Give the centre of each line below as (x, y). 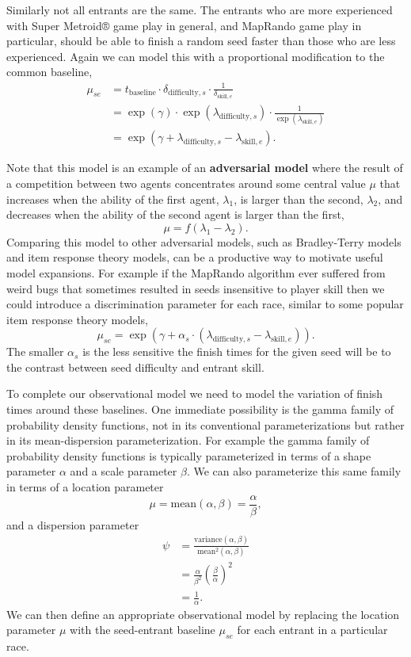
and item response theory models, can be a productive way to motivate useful (195, 257)
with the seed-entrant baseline (143, 630)
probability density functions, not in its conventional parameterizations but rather (205, 424)
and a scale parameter (124, 471)
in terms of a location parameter (85, 487)
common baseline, (49, 72)
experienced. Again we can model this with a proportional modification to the (196, 56)
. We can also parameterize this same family (294, 471)
